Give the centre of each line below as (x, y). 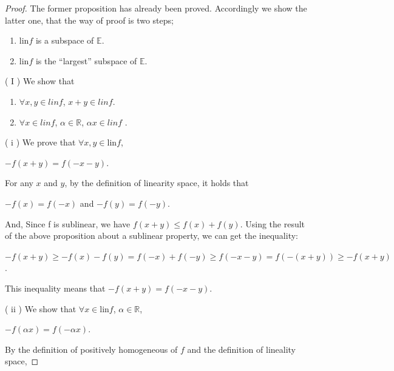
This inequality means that (55, 288)
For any (19, 183)
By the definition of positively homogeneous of (91, 349)
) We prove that (46, 142)
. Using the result (273, 223)
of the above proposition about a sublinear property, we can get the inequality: (151, 236)
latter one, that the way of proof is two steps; (89, 20)
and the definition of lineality (242, 349)
